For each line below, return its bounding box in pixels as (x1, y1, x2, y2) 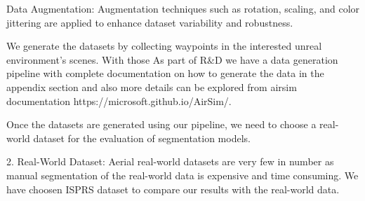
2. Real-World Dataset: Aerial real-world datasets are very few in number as (6, 154, 334, 169)
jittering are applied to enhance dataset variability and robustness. (6, 15, 293, 29)
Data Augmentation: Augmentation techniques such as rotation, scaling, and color (6, 1, 360, 15)
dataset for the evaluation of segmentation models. (33, 130, 251, 145)
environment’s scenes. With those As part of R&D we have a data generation (6, 52, 338, 67)
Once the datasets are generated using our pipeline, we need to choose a (6, 117, 317, 132)
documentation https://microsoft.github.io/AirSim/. (6, 93, 232, 108)
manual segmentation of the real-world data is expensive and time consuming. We (6, 167, 359, 182)
